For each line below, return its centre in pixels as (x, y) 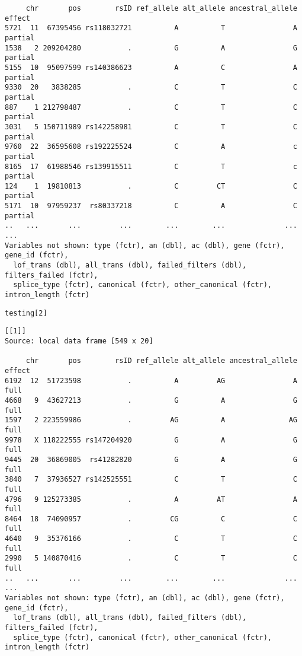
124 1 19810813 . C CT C (151, 186)
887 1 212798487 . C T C (151, 107)
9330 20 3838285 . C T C (151, 87)
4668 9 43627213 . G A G (151, 400)
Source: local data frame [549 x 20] (79, 341)
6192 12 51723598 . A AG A (151, 380)
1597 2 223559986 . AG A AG (151, 420)
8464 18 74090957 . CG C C (151, 519)
